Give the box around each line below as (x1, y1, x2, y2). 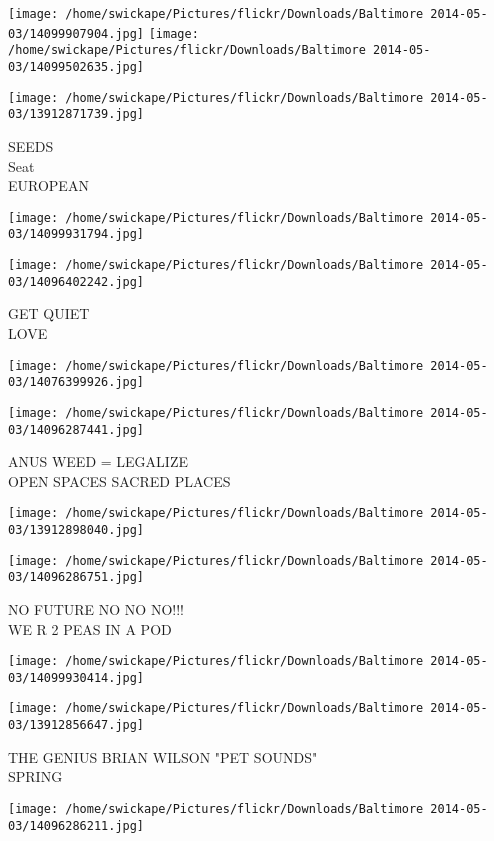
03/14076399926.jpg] (8, 375, 145, 390)
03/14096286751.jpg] (8, 570, 145, 585)
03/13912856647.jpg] (8, 718, 145, 733)
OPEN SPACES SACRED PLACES (8, 470, 231, 491)
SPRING (8, 766, 63, 787)
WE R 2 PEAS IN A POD (8, 618, 172, 639)
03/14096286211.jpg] (8, 818, 145, 833)
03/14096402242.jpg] (8, 274, 145, 289)
